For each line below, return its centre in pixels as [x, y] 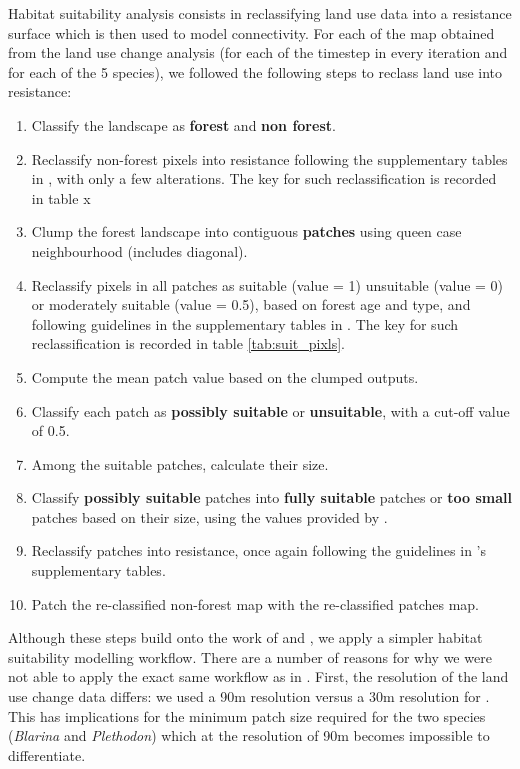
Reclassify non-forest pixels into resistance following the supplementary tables [269, 158]
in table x [61, 197]
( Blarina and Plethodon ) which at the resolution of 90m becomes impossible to [249, 735]
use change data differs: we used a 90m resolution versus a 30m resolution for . [249, 696]
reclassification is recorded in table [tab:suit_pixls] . [188, 343]
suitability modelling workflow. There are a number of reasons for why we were [250, 656]
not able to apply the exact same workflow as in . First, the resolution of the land [258, 676]
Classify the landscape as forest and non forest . [183, 124]
